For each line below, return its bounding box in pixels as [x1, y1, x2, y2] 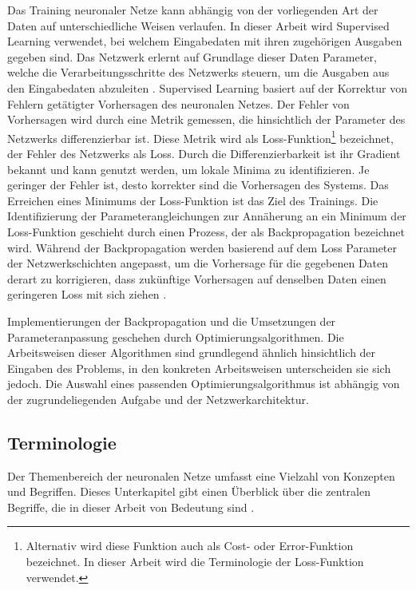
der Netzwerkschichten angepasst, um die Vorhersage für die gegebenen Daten [7, 255, 389, 271]
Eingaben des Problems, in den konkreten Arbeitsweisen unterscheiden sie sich [7, 359, 391, 376]
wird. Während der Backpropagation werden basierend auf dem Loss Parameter [7, 239, 398, 255]
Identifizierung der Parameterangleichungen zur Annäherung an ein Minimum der [7, 208, 406, 224]
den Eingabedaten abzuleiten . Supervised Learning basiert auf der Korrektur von [7, 79, 408, 96]
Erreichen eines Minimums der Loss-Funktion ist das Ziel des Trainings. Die [7, 192, 378, 208]
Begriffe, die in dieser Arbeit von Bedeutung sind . [7, 498, 255, 515]
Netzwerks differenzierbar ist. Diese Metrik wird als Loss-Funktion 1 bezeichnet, [7, 127, 394, 146]
